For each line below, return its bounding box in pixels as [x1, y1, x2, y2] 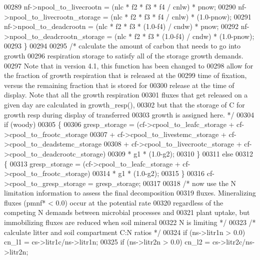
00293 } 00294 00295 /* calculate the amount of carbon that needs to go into [4, 40, 240, 51]
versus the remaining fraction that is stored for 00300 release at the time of [4, 79, 234, 90]
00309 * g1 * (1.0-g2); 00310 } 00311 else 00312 [107, 148, 253, 158]
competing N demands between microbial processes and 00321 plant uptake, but [4, 207, 250, 217]
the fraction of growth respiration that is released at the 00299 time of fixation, [4, 70, 247, 80]
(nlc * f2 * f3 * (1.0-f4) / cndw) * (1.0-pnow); [114, 30, 254, 41]
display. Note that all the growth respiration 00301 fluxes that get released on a [4, 89, 248, 100]
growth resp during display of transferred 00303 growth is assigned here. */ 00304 [4, 109, 254, 119]
